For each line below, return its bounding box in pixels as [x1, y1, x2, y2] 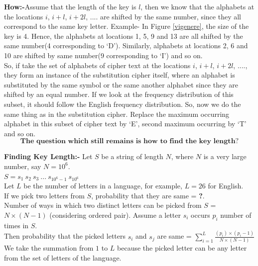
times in [4, 220, 29, 230]
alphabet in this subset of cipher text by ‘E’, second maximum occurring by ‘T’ [4, 118, 247, 129]
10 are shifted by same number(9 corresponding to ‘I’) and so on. [4, 50, 203, 60]
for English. [208, 180, 244, 191]
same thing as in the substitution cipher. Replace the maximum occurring [4, 108, 230, 119]
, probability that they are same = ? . [91, 190, 205, 200]
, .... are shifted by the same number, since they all [86, 11, 241, 21]
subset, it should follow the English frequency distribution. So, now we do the [4, 98, 241, 109]
